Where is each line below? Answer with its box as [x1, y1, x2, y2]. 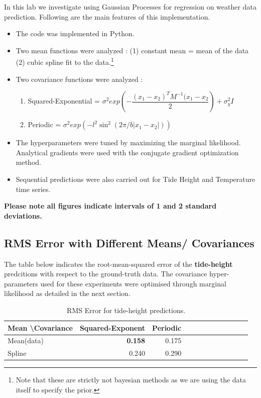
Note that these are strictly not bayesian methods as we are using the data [16, 374, 246, 385]
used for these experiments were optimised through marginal [40, 278, 226, 288]
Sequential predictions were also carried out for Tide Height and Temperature [16, 174, 255, 184]
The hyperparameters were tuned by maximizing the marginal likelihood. [16, 137, 241, 148]
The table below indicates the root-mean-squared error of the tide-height [4, 258, 233, 269]
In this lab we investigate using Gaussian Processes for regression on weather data [4, 2, 256, 12]
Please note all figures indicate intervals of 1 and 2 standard [4, 201, 217, 211]
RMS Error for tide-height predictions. [67, 305, 186, 315]
